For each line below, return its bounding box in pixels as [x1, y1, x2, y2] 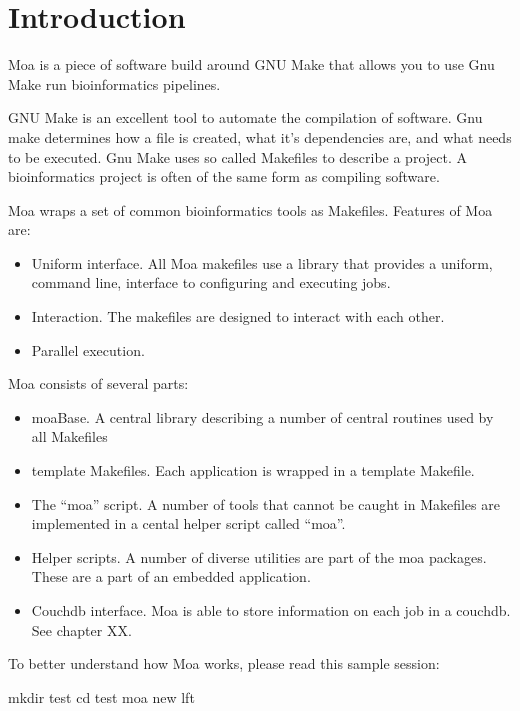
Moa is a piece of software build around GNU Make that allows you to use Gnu [8, 54, 495, 75]
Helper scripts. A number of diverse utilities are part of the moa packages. [31, 546, 487, 567]
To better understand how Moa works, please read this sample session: [8, 653, 440, 674]
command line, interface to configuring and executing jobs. [31, 272, 391, 293]
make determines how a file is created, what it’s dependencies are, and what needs [8, 126, 512, 147]
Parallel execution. [31, 339, 145, 360]
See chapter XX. [31, 619, 132, 640]
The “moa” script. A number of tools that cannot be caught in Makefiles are [31, 493, 500, 514]
